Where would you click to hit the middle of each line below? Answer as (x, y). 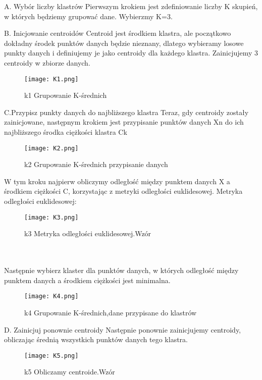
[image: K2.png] (51, 148)
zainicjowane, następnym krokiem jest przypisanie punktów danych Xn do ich (124, 122)
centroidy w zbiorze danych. (47, 62)
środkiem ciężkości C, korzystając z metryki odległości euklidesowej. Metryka (123, 191)
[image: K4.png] (51, 296)
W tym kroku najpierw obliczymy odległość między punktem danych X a (117, 181)
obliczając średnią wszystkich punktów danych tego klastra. (96, 339)
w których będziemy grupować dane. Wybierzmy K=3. (88, 16)
